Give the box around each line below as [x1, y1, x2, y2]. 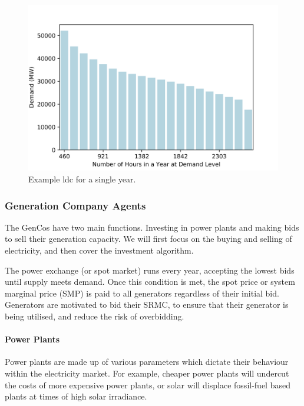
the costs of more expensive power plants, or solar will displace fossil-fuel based [5, 378, 290, 391]
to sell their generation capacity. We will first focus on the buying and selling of [5, 232, 292, 245]
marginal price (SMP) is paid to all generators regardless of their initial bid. [5, 287, 279, 299]
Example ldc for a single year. [28, 172, 136, 185]
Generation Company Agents [5, 198, 146, 212]
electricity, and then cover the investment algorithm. [5, 244, 194, 256]
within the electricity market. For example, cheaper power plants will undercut [5, 367, 289, 379]
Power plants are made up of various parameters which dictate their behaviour [5, 355, 289, 368]
